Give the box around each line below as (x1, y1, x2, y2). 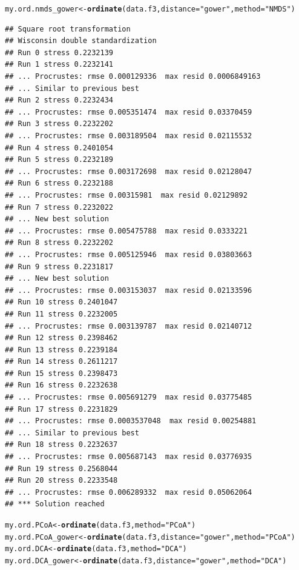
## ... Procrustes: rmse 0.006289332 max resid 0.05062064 (5, 488, 252, 497)
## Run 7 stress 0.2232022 (5, 203, 113, 212)
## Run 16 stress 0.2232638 (5, 381, 118, 390)
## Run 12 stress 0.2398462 (5, 334, 118, 343)
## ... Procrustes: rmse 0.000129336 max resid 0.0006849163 (5, 72, 261, 81)
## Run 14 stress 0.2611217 (5, 357, 118, 366)
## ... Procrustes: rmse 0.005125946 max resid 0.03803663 (5, 250, 252, 259)
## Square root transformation (5, 24, 131, 33)
